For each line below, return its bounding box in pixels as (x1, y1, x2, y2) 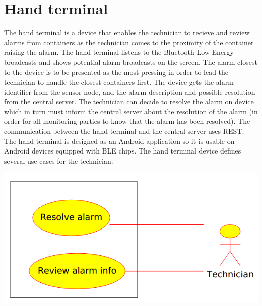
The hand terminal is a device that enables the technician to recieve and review (4, 27, 250, 38)
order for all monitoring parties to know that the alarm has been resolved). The (4, 116, 250, 126)
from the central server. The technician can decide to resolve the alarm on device (4, 96, 254, 107)
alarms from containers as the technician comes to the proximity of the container (4, 37, 254, 47)
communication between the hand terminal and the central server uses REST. (4, 126, 244, 136)
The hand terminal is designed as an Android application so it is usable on (4, 135, 235, 146)
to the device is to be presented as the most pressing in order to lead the (4, 66, 229, 77)
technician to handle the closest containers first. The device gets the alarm (4, 76, 234, 87)
